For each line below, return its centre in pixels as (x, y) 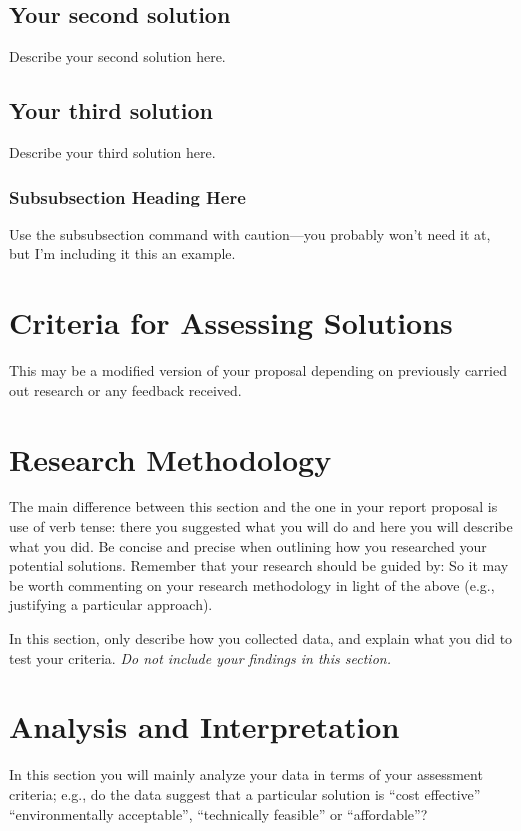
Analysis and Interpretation (204, 726)
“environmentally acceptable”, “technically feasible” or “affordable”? (218, 813)
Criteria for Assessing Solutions (231, 322)
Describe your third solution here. (112, 152)
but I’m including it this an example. (122, 253)
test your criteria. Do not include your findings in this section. (200, 657)
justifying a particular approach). (111, 604)
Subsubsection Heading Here (127, 196)
